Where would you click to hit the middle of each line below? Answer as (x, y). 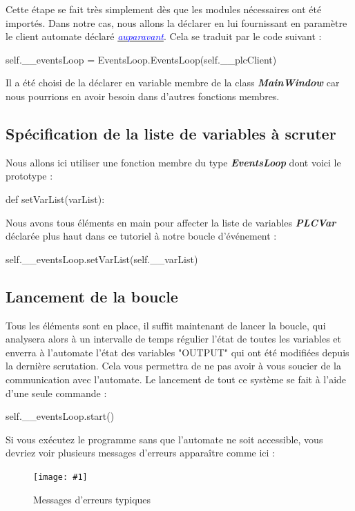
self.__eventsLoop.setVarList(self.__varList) (102, 259)
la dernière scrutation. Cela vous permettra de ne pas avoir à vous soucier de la (173, 366)
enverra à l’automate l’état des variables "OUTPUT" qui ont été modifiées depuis (177, 352)
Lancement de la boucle (92, 296)
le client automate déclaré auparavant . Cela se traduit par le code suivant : (164, 36)
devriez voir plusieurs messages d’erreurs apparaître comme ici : (141, 453)
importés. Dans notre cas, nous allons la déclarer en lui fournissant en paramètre (176, 22)
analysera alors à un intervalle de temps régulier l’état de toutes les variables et (173, 339)
